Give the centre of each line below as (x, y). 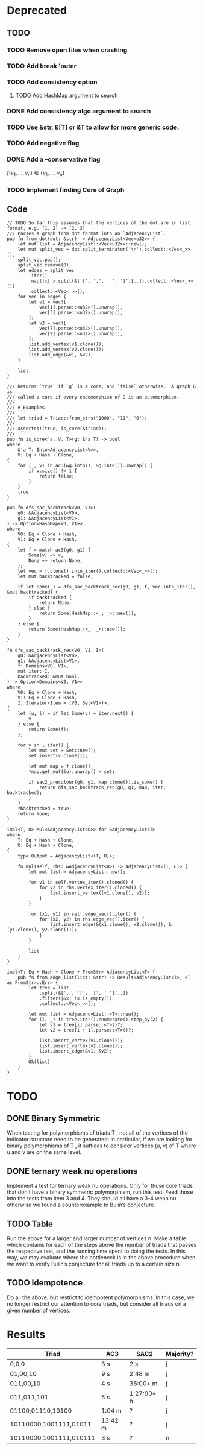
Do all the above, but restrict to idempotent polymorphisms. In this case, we (101, 1297)
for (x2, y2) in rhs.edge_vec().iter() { (92, 919)
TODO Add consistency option (52, 82)
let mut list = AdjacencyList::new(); (77, 872)
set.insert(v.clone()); (58, 756)
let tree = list (49, 988)
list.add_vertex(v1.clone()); (66, 344)
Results (26, 1335)
